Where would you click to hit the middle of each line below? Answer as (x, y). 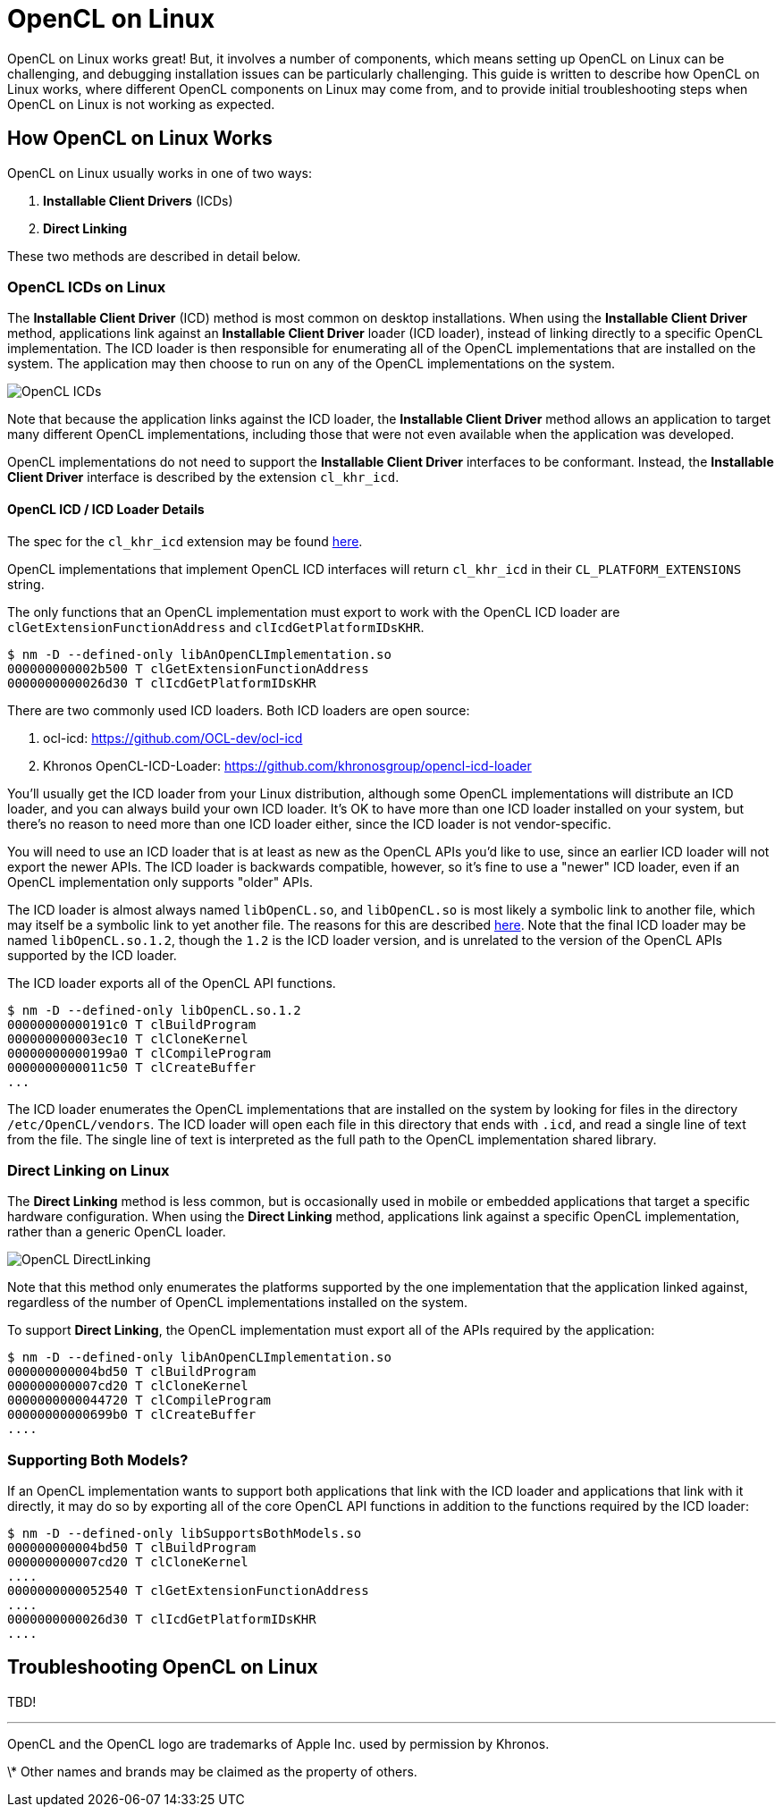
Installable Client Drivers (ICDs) (138, 200)
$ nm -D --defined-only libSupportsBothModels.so (185, 1534)
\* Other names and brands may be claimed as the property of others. (212, 1771)
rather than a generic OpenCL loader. (117, 1232)
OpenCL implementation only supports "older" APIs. (160, 882)
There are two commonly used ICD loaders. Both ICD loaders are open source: (239, 710)
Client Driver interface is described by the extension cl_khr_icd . (203, 477)
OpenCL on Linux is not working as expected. (141, 104)
